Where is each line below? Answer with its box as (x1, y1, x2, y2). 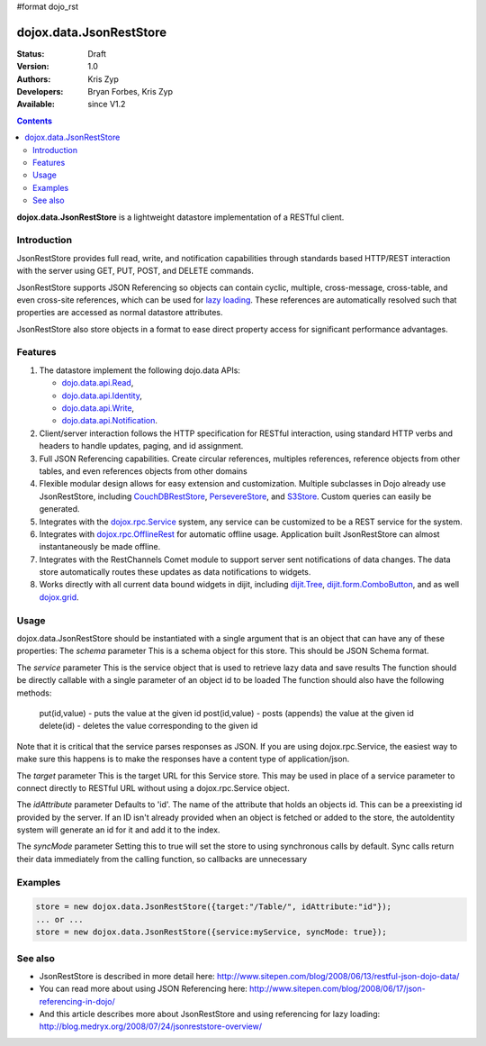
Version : (16, 61, 49, 72)
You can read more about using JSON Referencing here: (39, 983, 247, 995)
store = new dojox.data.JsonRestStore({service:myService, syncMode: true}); (35, 927, 387, 937)
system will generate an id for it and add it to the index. (16, 824, 220, 835)
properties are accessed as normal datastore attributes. (16, 307, 223, 318)
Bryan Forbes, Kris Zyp (87, 86, 173, 97)
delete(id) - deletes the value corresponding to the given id (39, 721, 258, 732)
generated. (39, 504, 80, 514)
